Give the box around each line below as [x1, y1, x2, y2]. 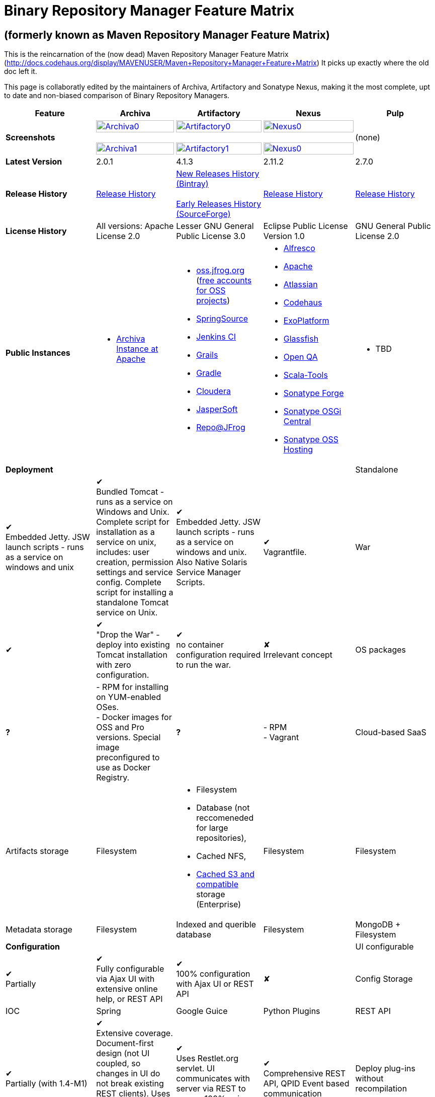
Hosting [283, 444, 313, 455]
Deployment [6, 464, 53, 475]
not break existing [96, 1078, 164, 1089]
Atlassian [283, 279, 318, 290]
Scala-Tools [283, 370, 328, 380]
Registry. [96, 772, 130, 783]
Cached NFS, [196, 851, 246, 861]
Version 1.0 [263, 231, 305, 242]
